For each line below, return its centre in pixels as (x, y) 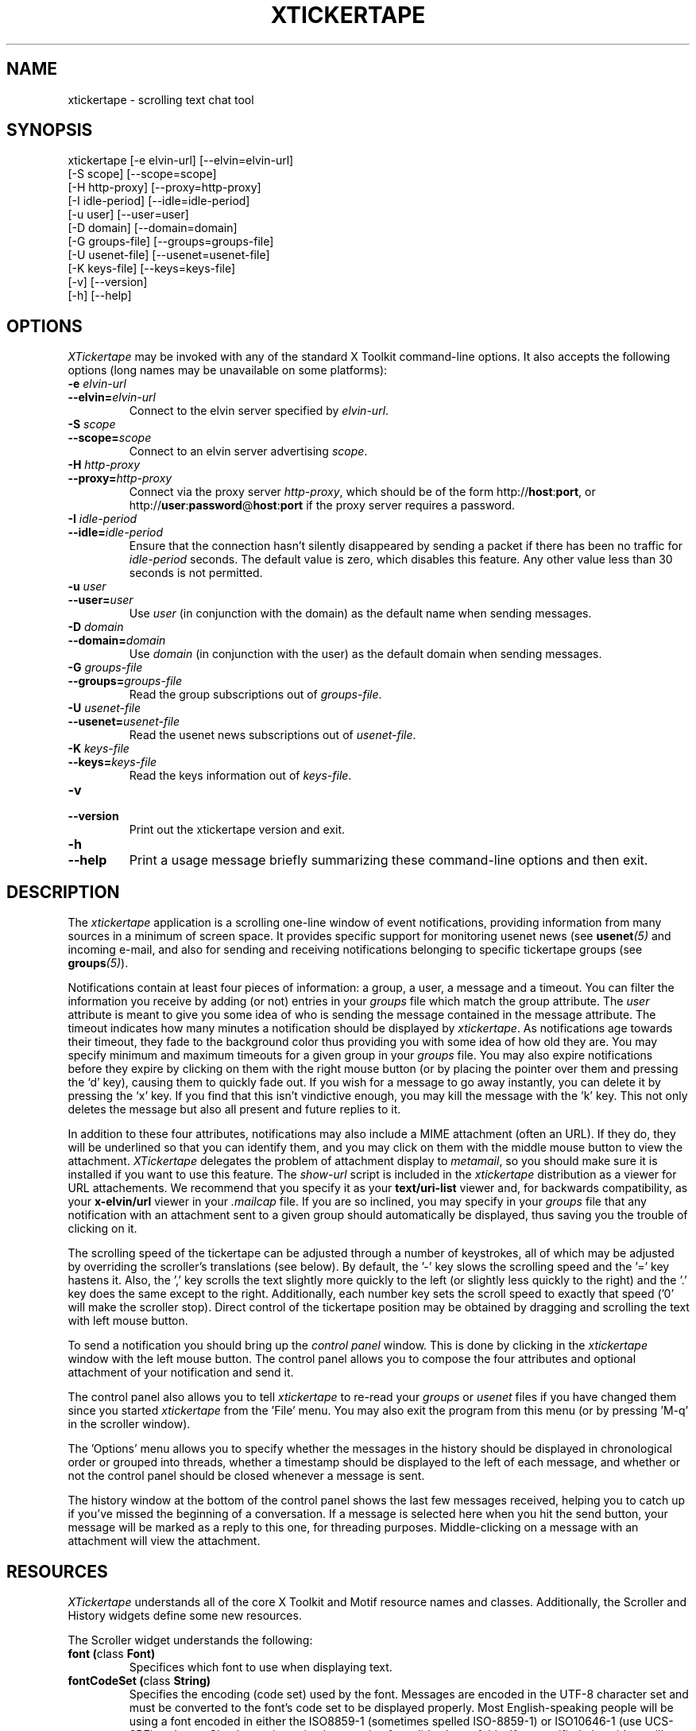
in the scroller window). (129, 1424)
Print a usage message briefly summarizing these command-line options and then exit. (389, 860)
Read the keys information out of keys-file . (240, 776)
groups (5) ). (98, 963)
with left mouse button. (128, 1321)
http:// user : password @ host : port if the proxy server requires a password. (322, 505)
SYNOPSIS (50, 130)
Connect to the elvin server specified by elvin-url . (259, 411)
